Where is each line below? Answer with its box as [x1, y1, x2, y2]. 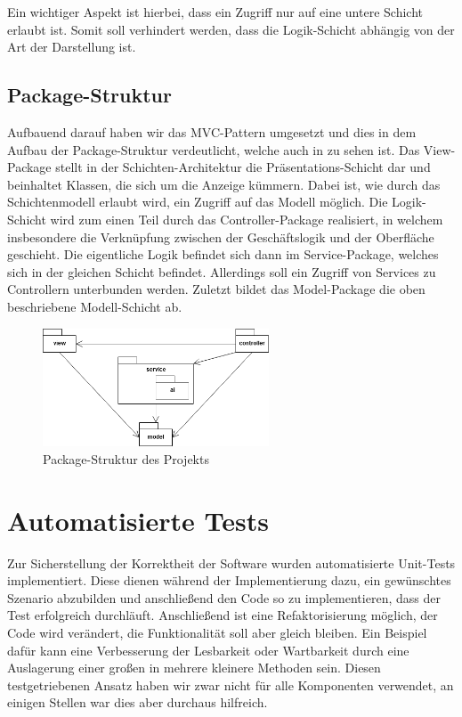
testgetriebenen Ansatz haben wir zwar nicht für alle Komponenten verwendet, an [7, 675, 454, 694]
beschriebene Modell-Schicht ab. [7, 297, 182, 315]
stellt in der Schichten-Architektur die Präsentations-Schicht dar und [55, 158, 431, 176]
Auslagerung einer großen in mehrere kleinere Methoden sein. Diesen [7, 658, 381, 677]
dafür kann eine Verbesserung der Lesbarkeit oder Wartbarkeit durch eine [7, 640, 409, 659]
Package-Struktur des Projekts [43, 449, 209, 468]
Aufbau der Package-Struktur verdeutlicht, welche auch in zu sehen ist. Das [7, 140, 420, 159]
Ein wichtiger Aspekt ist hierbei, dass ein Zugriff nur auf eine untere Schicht [7, 3, 423, 20]
